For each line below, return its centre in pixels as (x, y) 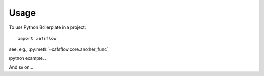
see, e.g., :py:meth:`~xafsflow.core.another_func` (59, 49)
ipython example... (28, 58)
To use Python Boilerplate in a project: (47, 27)
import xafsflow (37, 38)
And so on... (21, 67)
